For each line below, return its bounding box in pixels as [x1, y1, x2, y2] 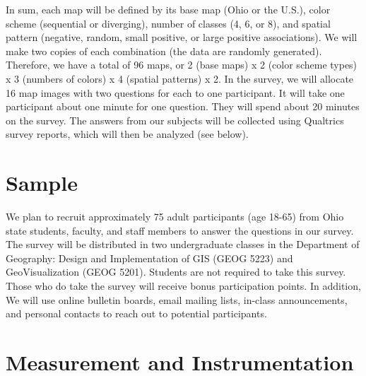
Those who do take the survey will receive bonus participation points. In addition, [6, 278, 361, 293]
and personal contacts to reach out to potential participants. [6, 306, 267, 321]
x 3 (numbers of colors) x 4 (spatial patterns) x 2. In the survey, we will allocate [6, 71, 354, 86]
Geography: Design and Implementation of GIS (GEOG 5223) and [6, 250, 293, 265]
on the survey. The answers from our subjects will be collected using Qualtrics [6, 112, 344, 127]
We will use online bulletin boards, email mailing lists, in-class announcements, [6, 292, 348, 307]
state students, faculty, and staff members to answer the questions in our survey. [6, 223, 354, 237]
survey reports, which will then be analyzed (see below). [6, 127, 249, 141]
